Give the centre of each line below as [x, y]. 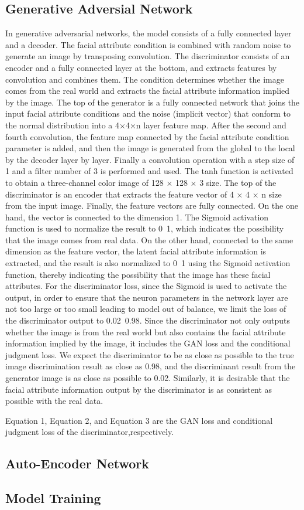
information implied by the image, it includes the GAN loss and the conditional [148, 343]
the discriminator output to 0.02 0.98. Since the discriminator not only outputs [148, 320]
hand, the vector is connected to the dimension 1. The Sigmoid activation [137, 217]
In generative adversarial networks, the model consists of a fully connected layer [148, 33]
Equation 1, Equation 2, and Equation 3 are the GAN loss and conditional [139, 420]
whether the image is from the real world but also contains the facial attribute [146, 331]
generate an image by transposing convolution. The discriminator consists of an [148, 56]
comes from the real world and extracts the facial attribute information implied [148, 91]
